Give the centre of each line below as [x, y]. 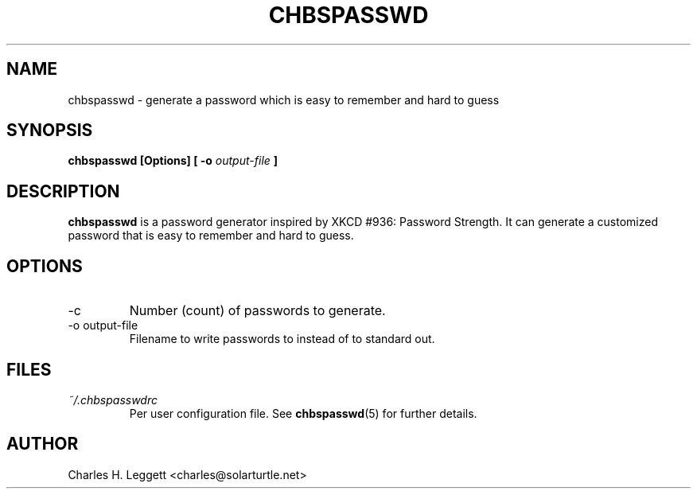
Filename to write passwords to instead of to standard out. [282, 339]
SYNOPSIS [50, 131]
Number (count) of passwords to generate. [257, 311]
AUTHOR [43, 444]
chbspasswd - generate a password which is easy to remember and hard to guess [284, 99]
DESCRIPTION [63, 191]
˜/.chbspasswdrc [113, 400]
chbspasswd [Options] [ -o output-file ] [173, 161]
